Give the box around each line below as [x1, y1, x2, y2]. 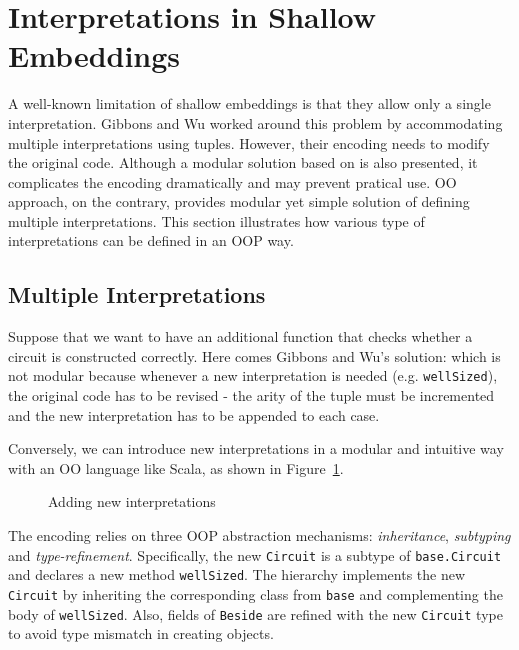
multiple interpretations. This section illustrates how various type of [8, 210, 425, 231]
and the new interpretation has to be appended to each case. [8, 404, 380, 425]
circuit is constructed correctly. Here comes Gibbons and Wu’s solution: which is [8, 345, 501, 366]
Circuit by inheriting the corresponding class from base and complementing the [8, 583, 503, 604]
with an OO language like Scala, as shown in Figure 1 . [8, 457, 344, 478]
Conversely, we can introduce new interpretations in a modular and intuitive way [8, 438, 504, 459]
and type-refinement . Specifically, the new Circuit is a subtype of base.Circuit [8, 544, 502, 565]
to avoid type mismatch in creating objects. [8, 623, 274, 644]
